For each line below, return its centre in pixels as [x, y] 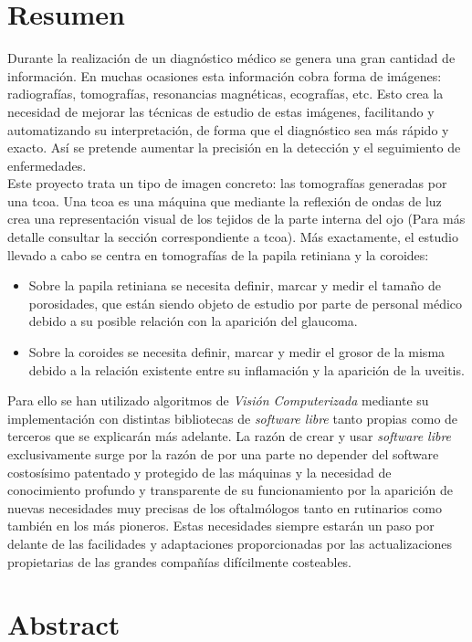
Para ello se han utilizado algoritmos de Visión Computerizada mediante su [218, 400]
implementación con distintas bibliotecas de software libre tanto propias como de [233, 418]
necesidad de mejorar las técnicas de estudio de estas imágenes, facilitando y [221, 111]
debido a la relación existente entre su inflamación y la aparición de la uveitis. [246, 369]
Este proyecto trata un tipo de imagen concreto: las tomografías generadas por [227, 183]
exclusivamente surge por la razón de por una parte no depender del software [223, 454]
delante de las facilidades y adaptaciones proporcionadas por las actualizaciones [230, 543]
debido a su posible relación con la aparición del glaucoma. [193, 321]
